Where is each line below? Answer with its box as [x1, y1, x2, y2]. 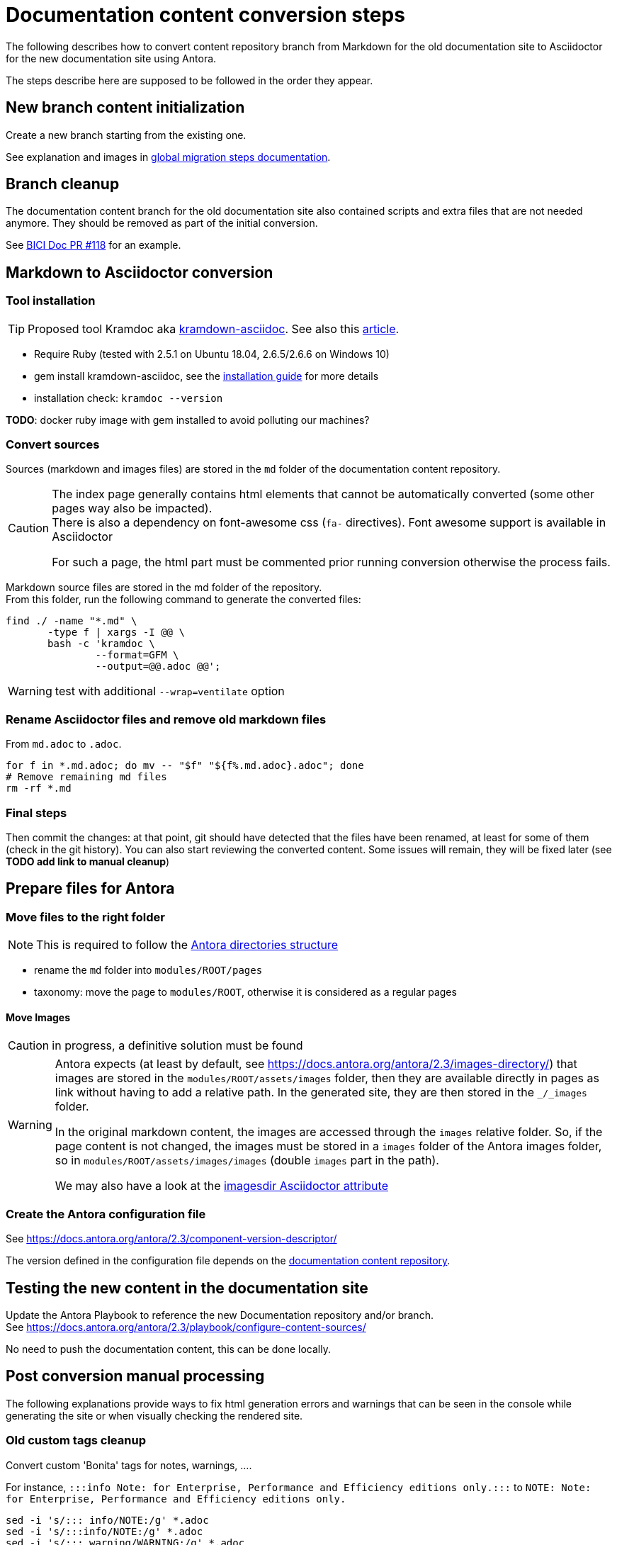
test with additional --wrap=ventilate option [55, 684, 285, 699]
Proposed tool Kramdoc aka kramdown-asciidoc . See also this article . [28, 321, 400, 336]
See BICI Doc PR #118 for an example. [6, 239, 181, 252]
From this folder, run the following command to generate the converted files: [6, 593, 361, 606]
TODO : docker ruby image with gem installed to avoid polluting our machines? [6, 413, 370, 426]
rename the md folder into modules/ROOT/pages [34, 964, 263, 977]
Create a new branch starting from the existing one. [6, 128, 247, 141]
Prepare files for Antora [6, 880, 175, 898]
